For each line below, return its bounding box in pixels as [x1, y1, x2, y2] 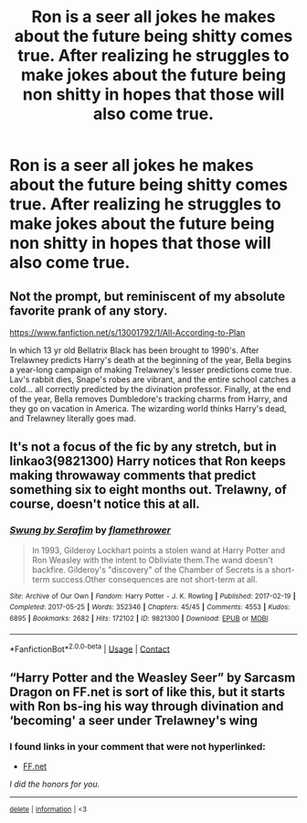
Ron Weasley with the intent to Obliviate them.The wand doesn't [31, 554, 274, 565]
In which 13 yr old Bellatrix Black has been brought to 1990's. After [9, 345, 259, 356]
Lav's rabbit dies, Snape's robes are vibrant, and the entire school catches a [9, 374, 297, 385]
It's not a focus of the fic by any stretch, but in [9, 439, 277, 454]
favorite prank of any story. [9, 303, 168, 318]
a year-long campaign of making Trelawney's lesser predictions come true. [9, 364, 292, 375]
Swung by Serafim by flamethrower [9, 524, 172, 537]
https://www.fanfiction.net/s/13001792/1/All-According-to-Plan [9, 327, 246, 337]
